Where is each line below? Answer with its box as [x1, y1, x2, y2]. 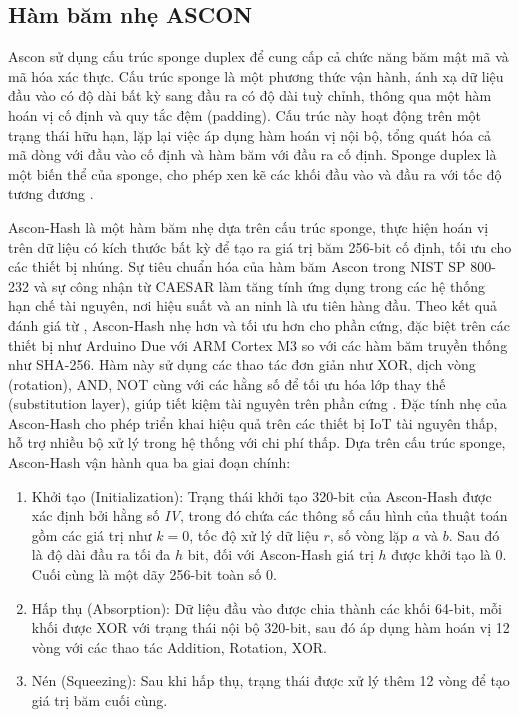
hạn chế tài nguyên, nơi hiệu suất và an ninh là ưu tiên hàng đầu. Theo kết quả [8, 295, 497, 316]
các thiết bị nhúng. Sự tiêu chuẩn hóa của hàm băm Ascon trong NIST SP [8, 256, 466, 277]
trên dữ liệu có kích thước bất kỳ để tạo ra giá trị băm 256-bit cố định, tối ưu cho [8, 236, 512, 257]
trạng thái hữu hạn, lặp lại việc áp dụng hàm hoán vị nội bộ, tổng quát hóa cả [8, 124, 492, 145]
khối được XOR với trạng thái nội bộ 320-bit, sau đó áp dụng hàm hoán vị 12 [31, 617, 510, 638]
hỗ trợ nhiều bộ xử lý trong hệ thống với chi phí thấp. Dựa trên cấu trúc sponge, [8, 432, 506, 453]
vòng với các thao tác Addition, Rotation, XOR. [31, 636, 327, 657]
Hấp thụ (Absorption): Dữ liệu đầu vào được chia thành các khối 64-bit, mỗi [31, 597, 502, 618]
